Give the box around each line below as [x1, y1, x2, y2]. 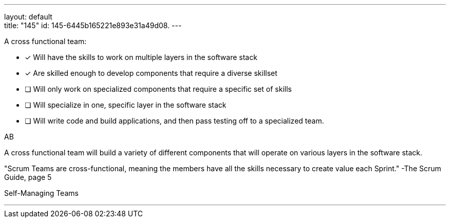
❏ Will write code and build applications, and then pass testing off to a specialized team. [25, 116, 324, 125]
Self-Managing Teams [4, 189, 79, 197]
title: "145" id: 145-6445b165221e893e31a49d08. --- [4, 21, 182, 30]
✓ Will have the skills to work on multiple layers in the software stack [25, 53, 257, 62]
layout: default [4, 12, 52, 21]
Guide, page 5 [4, 173, 52, 181]
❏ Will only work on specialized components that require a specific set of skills [25, 85, 292, 93]
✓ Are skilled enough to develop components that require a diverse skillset [25, 69, 277, 77]
